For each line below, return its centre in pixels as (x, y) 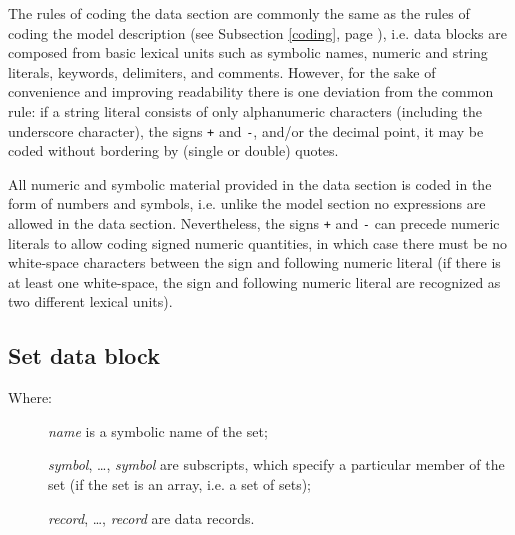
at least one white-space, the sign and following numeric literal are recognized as (254, 281)
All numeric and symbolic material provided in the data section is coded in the (250, 183)
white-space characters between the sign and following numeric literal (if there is (254, 262)
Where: (30, 397)
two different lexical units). (90, 301)
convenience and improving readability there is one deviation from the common (251, 91)
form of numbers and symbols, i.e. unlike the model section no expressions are (247, 203)
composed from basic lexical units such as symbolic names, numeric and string (248, 52)
